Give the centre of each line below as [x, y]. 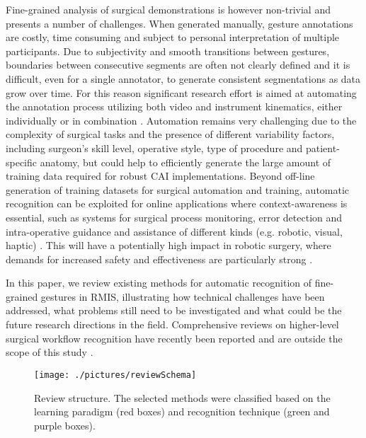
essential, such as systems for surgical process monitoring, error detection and [174, 217]
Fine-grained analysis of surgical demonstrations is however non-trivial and [168, 9]
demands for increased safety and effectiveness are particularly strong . [159, 259]
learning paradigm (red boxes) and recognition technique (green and [182, 411]
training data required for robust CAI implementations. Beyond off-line [160, 176]
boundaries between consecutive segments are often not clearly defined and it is [178, 65]
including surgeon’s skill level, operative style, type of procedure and [154, 148]
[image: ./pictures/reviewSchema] [115, 375]
